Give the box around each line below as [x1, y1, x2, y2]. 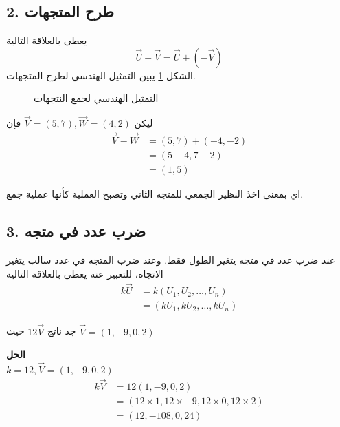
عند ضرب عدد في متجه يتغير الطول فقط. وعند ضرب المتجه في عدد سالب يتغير [6, 252, 336, 267]
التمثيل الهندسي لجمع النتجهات [34, 91, 159, 105]
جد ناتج [47, 324, 76, 338]
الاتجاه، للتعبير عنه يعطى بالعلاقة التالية [6, 266, 163, 280]
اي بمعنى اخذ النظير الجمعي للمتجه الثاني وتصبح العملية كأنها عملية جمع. [6, 187, 304, 201]
